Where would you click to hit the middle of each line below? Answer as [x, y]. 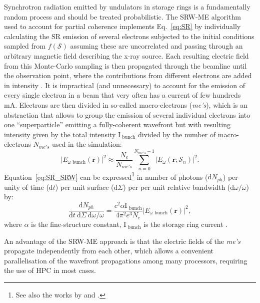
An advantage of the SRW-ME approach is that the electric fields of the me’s [122, 241]
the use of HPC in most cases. [50, 270]
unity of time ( [26, 187]
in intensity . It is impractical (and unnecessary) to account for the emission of [125, 85]
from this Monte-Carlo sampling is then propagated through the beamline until [125, 65]
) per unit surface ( [84, 187]
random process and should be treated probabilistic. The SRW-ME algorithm [122, 16]
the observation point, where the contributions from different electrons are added [128, 75]
